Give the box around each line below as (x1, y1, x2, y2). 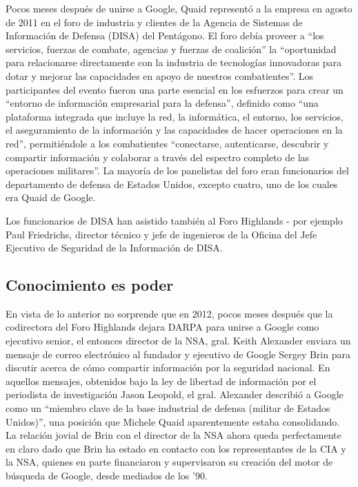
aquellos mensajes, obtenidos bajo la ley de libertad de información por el (6, 373, 317, 388)
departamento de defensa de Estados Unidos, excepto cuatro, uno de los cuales (6, 176, 338, 191)
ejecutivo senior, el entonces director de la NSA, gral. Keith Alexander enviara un (6, 333, 351, 348)
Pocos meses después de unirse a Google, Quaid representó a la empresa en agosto (6, 1, 352, 15)
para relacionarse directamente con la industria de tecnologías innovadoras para (6, 55, 342, 70)
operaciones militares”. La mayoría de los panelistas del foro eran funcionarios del (6, 163, 349, 178)
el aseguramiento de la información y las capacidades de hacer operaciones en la (6, 123, 343, 137)
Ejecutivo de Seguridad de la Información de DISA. (6, 240, 223, 255)
